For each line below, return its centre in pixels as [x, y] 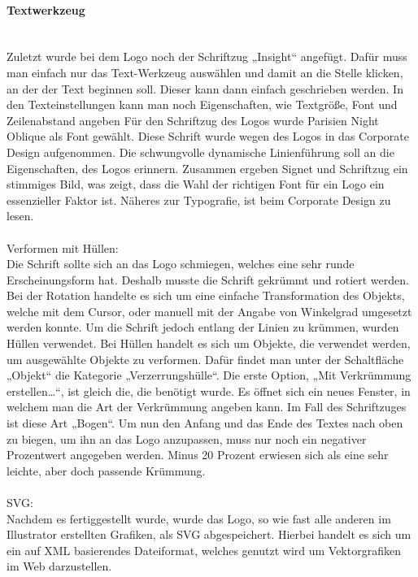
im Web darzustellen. [59, 566]
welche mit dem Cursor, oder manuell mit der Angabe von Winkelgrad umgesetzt [209, 311]
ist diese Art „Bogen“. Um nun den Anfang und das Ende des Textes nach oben [205, 423]
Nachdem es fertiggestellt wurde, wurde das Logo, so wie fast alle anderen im [199, 518]
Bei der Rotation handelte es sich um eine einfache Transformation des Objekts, [206, 295]
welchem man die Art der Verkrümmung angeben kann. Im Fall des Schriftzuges [207, 407]
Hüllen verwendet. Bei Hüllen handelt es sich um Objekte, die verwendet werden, [209, 343]
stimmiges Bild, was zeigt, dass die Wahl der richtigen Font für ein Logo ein [196, 184]
